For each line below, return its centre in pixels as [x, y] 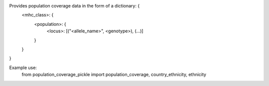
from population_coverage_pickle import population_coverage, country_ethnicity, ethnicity [114, 75]
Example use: [23, 68]
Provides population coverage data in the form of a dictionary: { [74, 6]
